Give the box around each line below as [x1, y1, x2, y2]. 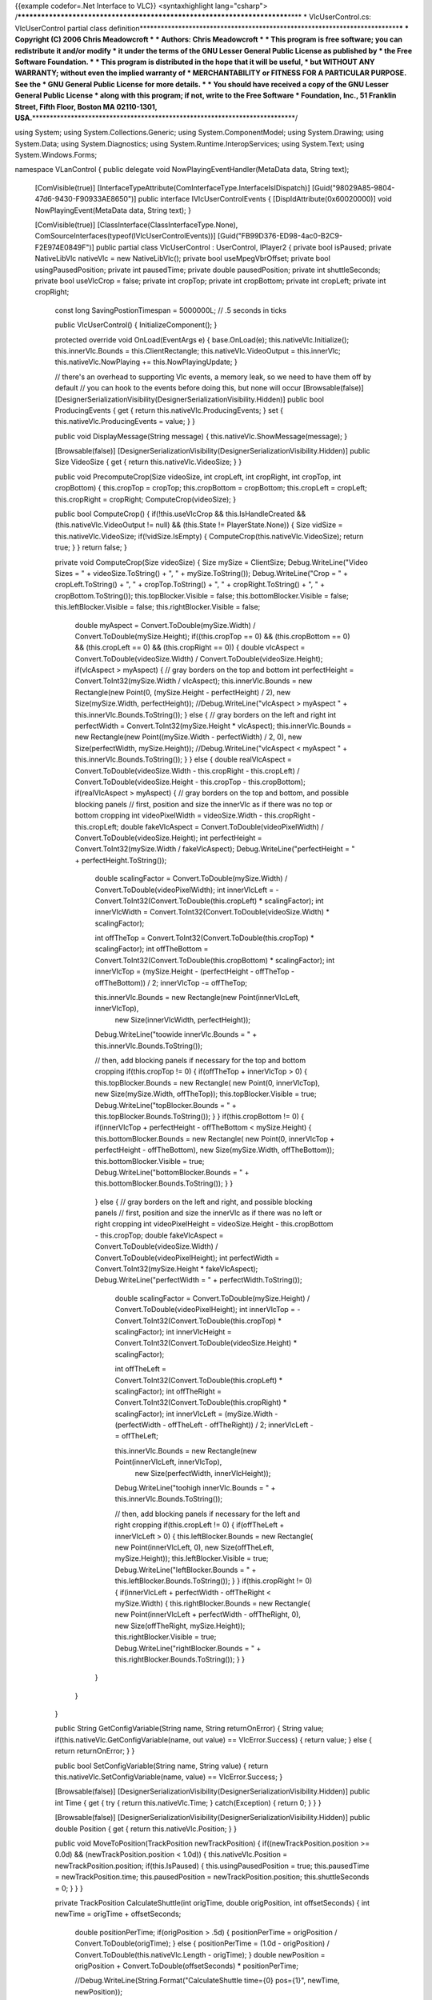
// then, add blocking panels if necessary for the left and [114, 1509, 301, 1518]
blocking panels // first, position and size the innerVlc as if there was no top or [74, 799, 333, 809]
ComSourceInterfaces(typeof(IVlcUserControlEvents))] [34, 231, 216, 241]
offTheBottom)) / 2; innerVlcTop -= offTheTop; [94, 978, 248, 987]
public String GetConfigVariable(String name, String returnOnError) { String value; [54, 1724, 324, 1734]
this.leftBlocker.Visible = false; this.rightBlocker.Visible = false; [54, 602, 261, 612]
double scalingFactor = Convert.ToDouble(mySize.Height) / [114, 1293, 310, 1303]
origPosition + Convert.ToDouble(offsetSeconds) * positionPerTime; [74, 1961, 299, 1970]
